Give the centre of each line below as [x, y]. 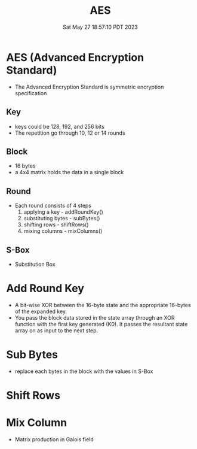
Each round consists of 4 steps [53, 206]
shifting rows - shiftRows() [56, 224]
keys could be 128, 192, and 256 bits [59, 126]
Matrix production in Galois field [54, 439]
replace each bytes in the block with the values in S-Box [84, 371]
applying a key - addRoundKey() [63, 212]
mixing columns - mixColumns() [63, 231]
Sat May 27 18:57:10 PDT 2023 [100, 27]
